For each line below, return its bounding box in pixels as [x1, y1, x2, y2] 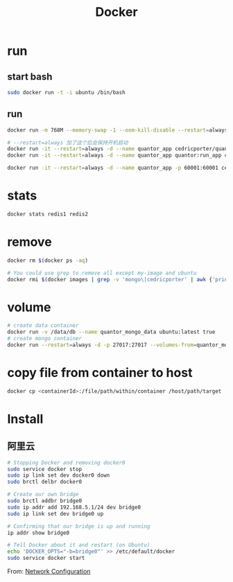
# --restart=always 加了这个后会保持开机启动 [7, 139, 128, 146]
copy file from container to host [7, 365, 193, 381]
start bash [7, 71, 53, 82]
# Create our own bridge [7, 491, 79, 498]
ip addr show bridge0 [7, 529, 70, 536]
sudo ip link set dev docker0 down [7, 472, 110, 479]
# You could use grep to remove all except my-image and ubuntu [7, 270, 197, 276]
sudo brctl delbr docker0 [7, 479, 82, 486]
